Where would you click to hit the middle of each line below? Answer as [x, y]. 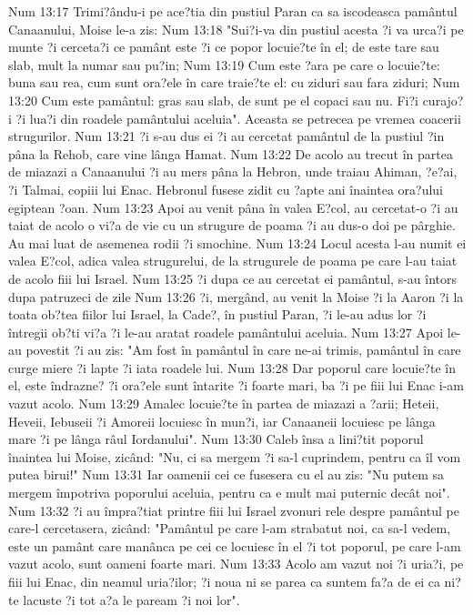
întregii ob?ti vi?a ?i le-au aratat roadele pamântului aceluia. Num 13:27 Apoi [226, 332]
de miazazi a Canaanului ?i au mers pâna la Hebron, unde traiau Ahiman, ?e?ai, [233, 171]
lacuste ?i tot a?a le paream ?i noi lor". [131, 599]
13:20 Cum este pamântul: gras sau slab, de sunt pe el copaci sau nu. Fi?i [213, 100]
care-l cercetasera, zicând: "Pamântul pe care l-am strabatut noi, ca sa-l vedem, [230, 528]
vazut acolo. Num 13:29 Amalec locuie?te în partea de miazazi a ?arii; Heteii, [224, 403]
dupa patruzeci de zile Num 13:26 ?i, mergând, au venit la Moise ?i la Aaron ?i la [236, 296]
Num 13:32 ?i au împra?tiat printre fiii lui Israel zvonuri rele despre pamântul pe [234, 510]
